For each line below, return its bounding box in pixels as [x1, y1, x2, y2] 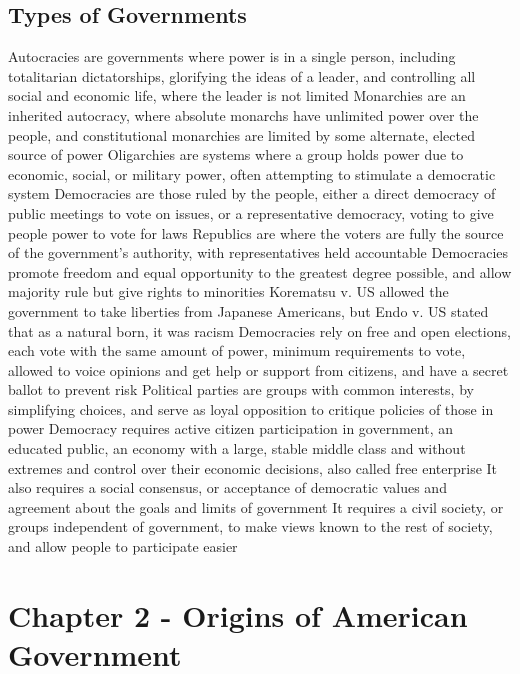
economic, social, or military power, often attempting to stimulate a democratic [8, 163, 496, 184]
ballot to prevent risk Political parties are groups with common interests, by [8, 379, 474, 400]
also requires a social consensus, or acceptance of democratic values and [8, 477, 447, 498]
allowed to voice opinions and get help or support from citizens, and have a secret [8, 359, 509, 380]
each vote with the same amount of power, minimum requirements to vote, [8, 340, 466, 361]
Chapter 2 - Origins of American [8, 594, 468, 635]
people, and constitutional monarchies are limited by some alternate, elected [8, 124, 475, 145]
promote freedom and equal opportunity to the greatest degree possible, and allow [8, 261, 512, 282]
